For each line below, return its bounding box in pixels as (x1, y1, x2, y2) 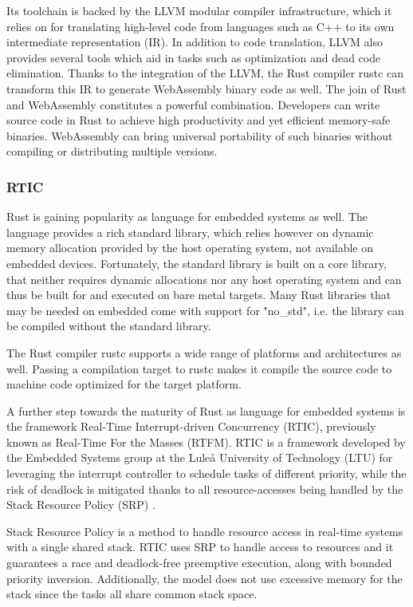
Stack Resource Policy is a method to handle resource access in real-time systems (6, 522, 403, 539)
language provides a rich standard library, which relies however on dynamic (6, 223, 374, 240)
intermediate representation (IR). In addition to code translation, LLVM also (6, 34, 383, 50)
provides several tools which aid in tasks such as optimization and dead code (6, 49, 381, 65)
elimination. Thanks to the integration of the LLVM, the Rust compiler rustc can (6, 65, 403, 81)
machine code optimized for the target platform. (6, 376, 242, 392)
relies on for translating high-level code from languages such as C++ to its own (6, 18, 395, 34)
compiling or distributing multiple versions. (6, 143, 218, 160)
